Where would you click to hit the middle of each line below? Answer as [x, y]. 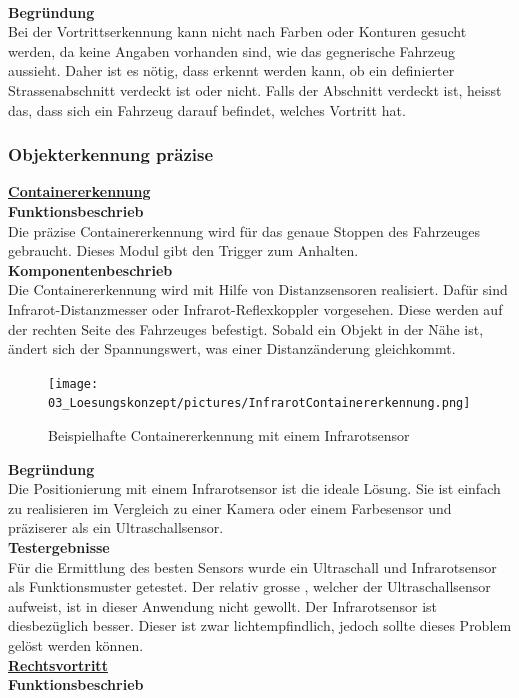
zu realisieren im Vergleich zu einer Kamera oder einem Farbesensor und [230, 507]
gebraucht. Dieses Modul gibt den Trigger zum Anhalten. [183, 250]
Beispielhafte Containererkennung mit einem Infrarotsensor [229, 435]
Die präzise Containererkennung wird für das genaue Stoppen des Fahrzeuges [244, 230]
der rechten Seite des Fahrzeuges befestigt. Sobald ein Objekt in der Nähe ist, [246, 328]
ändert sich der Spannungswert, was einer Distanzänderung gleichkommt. [232, 348]
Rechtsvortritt [58, 664]
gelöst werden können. [76, 644]
